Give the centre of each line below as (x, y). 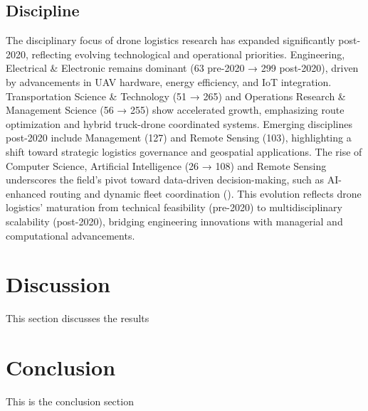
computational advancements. (70, 235)
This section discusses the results (78, 318)
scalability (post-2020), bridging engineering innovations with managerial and (174, 221)
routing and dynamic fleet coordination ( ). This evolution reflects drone (205, 193)
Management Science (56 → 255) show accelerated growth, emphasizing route (175, 110)
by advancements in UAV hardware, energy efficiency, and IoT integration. (169, 81)
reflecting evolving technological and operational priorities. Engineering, (188, 54)
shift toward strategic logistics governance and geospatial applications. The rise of (184, 151)
